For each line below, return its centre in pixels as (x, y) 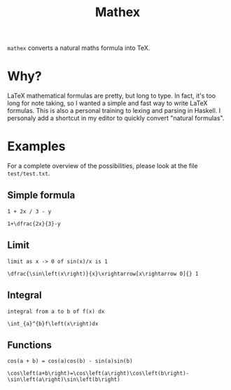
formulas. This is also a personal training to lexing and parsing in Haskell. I (114, 111)
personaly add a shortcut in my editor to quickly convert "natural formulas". (116, 118)
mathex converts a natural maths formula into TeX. (79, 48)
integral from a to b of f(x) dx (56, 311)
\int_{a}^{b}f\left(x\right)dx (53, 323)
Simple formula (41, 195)
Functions (30, 345)
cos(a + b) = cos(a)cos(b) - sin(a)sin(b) (70, 361)
